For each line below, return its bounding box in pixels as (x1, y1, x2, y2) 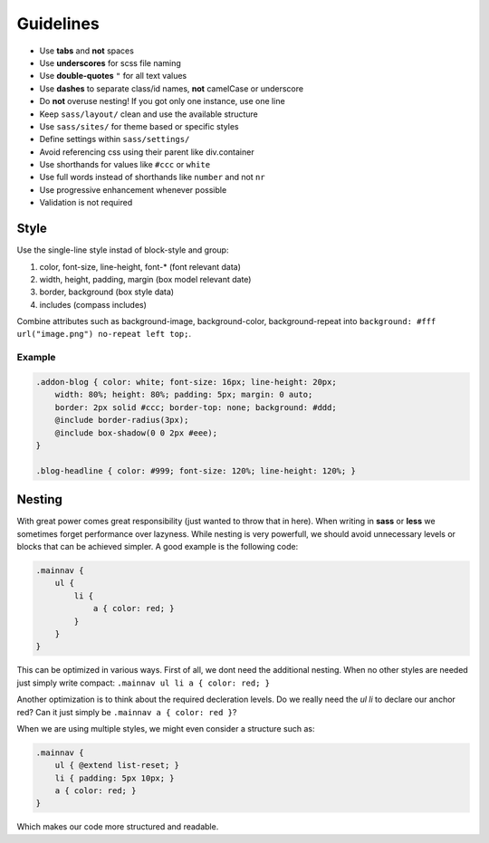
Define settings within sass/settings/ (39, 134, 190, 145)
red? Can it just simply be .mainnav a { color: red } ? (16, 706, 237, 717)
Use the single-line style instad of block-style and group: (16, 244, 229, 255)
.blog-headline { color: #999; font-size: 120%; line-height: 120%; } (35, 465, 357, 475)
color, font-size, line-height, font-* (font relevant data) (39, 261, 242, 272)
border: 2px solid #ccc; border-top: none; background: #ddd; (54, 402, 337, 412)
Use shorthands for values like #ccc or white (39, 159, 211, 170)
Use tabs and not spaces (39, 45, 135, 56)
